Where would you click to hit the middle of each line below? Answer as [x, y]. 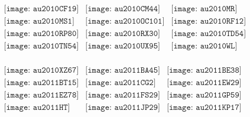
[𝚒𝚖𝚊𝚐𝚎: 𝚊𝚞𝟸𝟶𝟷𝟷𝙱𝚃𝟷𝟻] [41, 83]
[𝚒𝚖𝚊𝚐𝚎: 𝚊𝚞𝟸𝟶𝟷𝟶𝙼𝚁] [204, 9]
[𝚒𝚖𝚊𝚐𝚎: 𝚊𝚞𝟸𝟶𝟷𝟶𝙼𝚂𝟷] [39, 22]
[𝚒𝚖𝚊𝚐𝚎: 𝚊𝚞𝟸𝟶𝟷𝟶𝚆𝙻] [204, 46]
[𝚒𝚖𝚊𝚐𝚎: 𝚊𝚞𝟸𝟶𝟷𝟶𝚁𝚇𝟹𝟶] [123, 34]
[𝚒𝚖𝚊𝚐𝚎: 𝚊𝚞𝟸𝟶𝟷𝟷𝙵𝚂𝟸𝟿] [123, 95]
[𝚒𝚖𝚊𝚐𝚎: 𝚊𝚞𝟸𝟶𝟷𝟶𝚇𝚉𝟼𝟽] [41, 71]
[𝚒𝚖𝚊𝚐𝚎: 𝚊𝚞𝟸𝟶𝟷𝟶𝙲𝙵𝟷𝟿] [41, 9]
